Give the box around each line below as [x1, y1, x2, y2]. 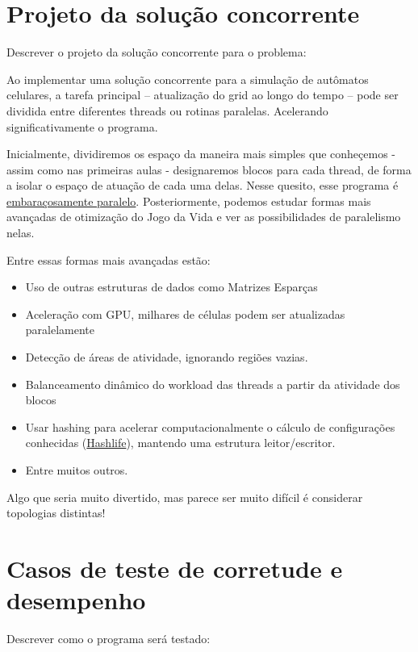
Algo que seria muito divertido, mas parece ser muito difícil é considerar [6, 488, 363, 505]
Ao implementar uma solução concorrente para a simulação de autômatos [6, 70, 369, 87]
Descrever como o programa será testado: [6, 630, 211, 647]
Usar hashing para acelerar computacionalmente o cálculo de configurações [25, 418, 395, 435]
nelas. [6, 224, 35, 241]
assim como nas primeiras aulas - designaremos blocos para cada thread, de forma [6, 161, 412, 178]
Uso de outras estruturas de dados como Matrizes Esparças [25, 278, 318, 295]
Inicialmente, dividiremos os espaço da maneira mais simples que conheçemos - [6, 145, 395, 162]
